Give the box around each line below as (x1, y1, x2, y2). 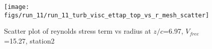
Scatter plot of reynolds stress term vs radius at (4, 26, 151, 36)
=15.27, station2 (4, 35, 55, 46)
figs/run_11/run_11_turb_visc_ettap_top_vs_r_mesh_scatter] (4, 11, 209, 19)
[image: (4, 3, 30, 10)
